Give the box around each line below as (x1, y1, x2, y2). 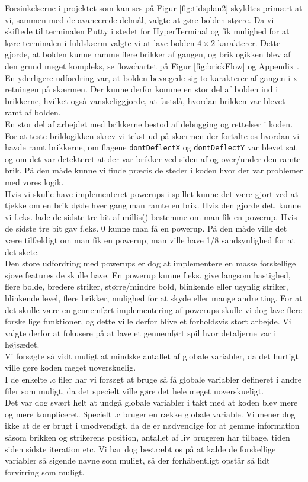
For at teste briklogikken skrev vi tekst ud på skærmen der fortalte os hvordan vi (5, 129, 300, 142)
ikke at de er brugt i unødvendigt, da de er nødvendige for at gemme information (5, 419, 300, 432)
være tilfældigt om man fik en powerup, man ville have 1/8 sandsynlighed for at (5, 233, 295, 246)
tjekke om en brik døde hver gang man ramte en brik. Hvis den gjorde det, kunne (5, 199, 301, 211)
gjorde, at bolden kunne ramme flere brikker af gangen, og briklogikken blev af (5, 48, 291, 60)
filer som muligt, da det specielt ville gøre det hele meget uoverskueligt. (5, 384, 264, 397)
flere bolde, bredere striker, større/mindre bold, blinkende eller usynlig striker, (5, 280, 288, 293)
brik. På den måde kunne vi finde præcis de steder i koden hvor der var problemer (5, 164, 303, 176)
